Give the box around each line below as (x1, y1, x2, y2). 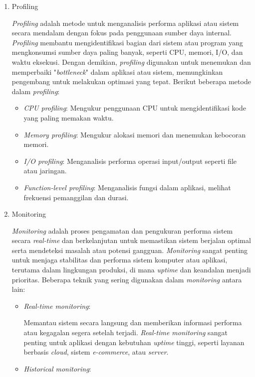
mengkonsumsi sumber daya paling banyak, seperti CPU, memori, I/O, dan (11, 47, 243, 57)
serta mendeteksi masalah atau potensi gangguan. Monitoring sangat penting (11, 245, 248, 255)
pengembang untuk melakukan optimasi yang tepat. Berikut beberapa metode (11, 76, 251, 87)
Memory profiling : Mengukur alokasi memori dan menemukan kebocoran (23, 129, 246, 139)
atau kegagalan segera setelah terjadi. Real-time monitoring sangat (23, 327, 228, 338)
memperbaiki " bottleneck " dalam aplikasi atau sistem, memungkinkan (11, 66, 223, 77)
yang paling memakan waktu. (23, 112, 114, 123)
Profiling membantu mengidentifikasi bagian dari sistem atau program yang (11, 37, 243, 47)
